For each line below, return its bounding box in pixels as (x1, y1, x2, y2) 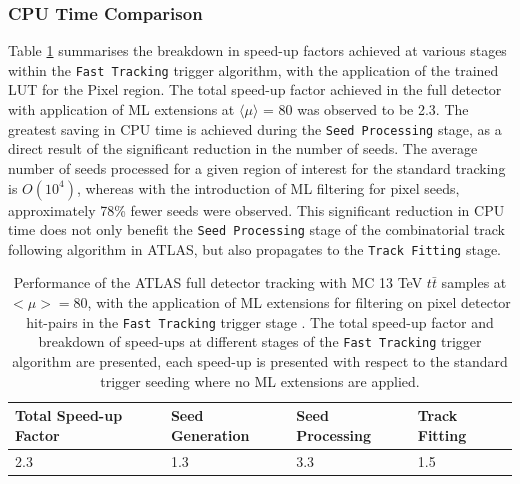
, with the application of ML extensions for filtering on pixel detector (87, 292, 511, 312)
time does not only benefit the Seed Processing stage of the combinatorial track (8, 219, 505, 240)
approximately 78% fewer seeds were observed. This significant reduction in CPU (8, 199, 505, 220)
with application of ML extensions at (8, 99, 235, 120)
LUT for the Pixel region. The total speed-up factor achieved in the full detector (8, 79, 502, 100)
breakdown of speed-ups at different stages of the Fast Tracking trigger (38, 331, 482, 352)
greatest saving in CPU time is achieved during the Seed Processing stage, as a (8, 118, 502, 139)
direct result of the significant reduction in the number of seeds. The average (8, 138, 478, 159)
